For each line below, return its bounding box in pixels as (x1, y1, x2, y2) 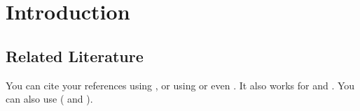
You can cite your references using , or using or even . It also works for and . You (6, 77, 355, 92)
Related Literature (6, 45, 144, 66)
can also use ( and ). (6, 91, 93, 106)
